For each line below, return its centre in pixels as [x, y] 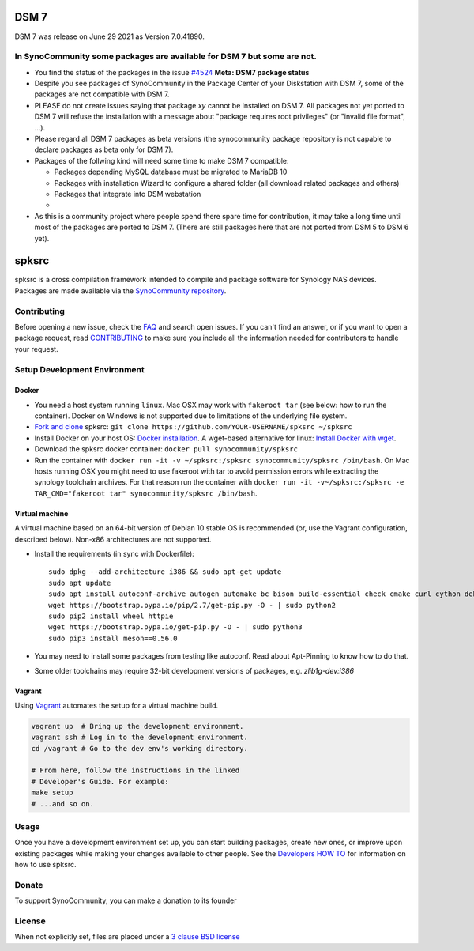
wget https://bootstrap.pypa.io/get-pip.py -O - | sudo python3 [176, 627]
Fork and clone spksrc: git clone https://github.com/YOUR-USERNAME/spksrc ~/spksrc [193, 427]
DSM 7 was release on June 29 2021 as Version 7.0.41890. [109, 36]
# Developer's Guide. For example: [100, 781]
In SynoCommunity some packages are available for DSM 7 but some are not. [166, 57]
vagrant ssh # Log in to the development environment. [139, 738]
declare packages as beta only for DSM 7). [104, 149]
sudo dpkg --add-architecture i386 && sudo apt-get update [165, 572]
